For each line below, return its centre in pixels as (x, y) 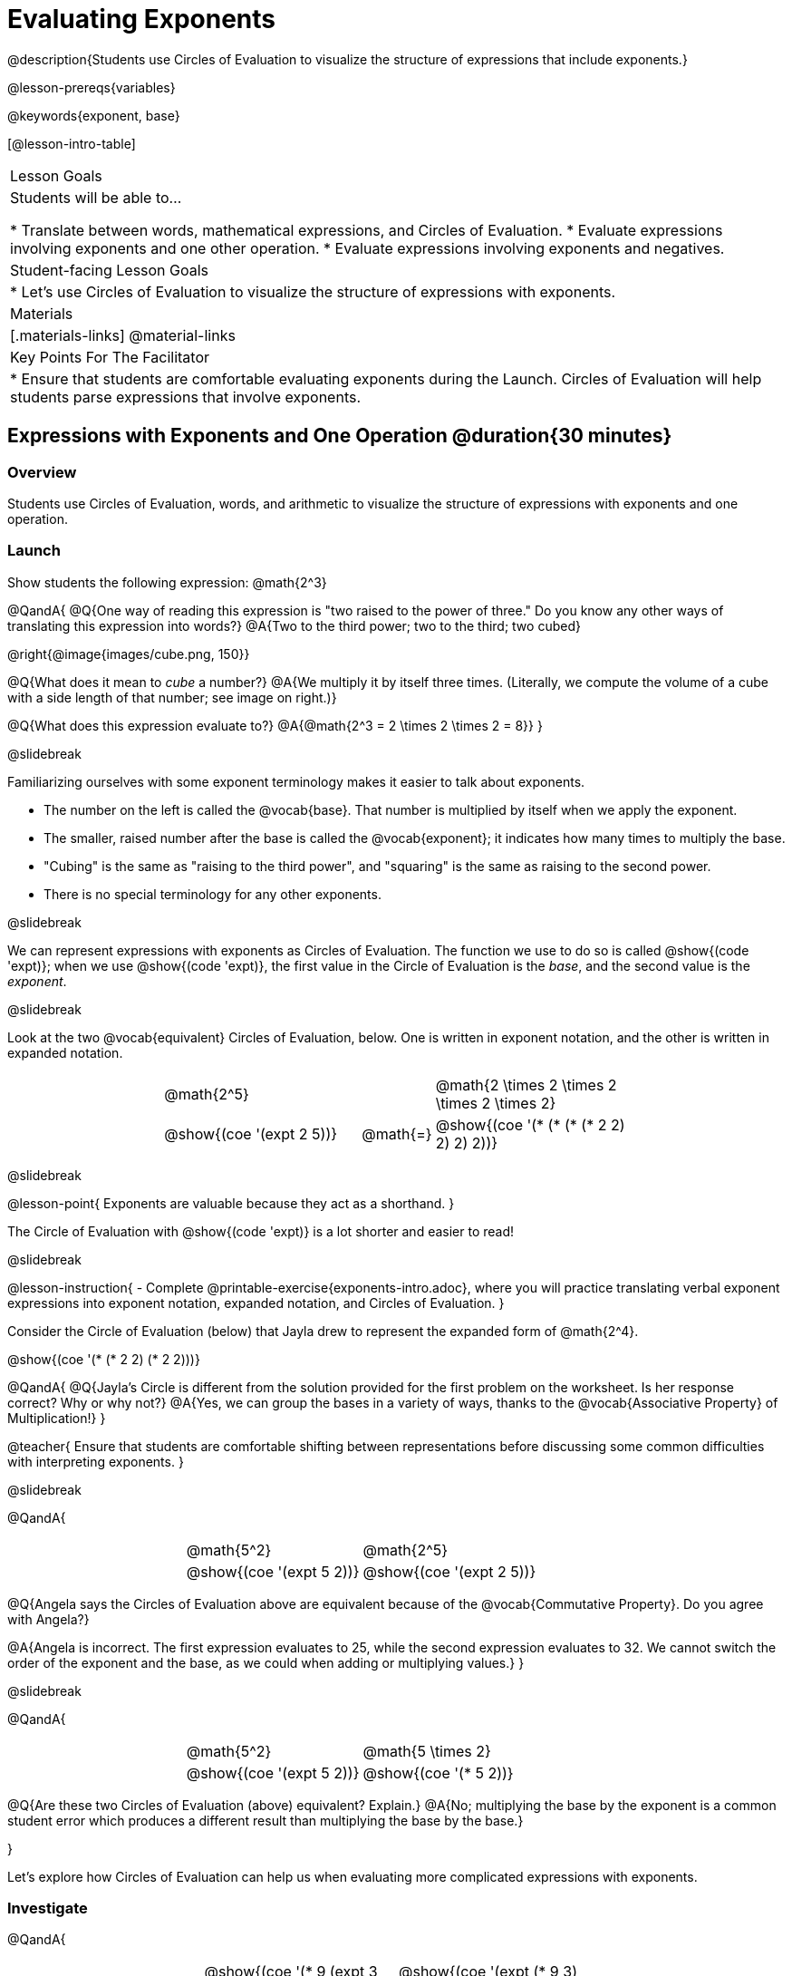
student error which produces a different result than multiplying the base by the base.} (266, 1820)
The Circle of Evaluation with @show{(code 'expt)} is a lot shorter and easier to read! (261, 1231)
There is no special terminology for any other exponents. (212, 894)
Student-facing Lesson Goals (110, 270)
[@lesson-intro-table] (72, 143)
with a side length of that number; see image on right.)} (172, 697)
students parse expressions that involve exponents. (186, 397)
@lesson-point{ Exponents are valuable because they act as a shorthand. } (231, 1203)
